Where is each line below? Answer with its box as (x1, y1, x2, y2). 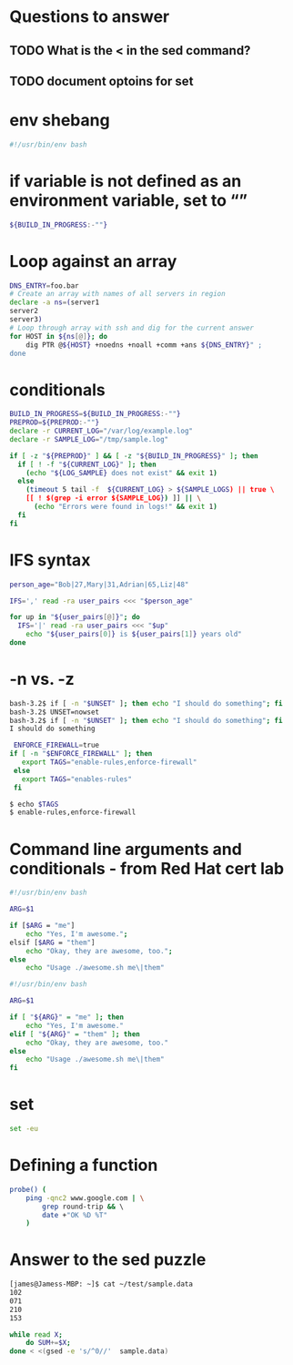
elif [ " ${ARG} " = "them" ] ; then (9, 1029, 141, 1039)
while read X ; (9, 1329, 64, 1340)
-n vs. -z (9, 669, 75, 689)
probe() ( (9, 1185, 47, 1194)
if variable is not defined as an (9, 170, 242, 191)
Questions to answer (9, 6, 170, 27)
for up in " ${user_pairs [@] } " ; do (9, 613, 141, 622)
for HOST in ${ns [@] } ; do (9, 331, 107, 341)
